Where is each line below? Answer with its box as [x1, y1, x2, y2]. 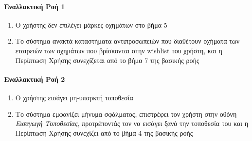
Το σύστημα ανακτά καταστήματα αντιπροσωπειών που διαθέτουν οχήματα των [15, 36, 240, 46]
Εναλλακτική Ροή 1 [4, 1, 65, 11]
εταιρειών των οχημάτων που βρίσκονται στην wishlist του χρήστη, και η [15, 45, 222, 55]
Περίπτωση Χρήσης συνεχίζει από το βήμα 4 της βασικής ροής [15, 127, 193, 138]
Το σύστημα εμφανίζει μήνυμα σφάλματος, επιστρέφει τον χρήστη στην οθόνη [15, 109, 237, 119]
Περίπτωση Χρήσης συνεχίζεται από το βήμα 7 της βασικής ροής [15, 55, 199, 65]
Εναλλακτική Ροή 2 [4, 74, 65, 84]
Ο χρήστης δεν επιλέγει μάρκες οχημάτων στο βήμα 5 [15, 19, 167, 30]
